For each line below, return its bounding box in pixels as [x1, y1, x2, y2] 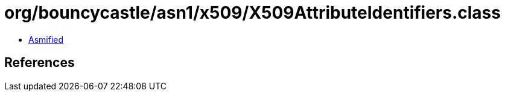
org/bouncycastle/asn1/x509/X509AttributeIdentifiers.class [4, 2, 501, 23]
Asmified [28, 34, 64, 45]
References [4, 55, 75, 71]
